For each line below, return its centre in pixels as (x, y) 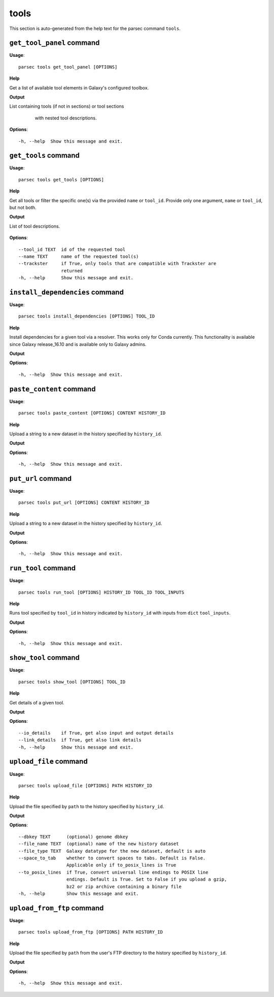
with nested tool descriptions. (66, 118)
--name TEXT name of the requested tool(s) (79, 256)
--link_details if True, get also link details (80, 740)
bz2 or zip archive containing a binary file (124, 887)
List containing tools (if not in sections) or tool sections (67, 106)
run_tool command (43, 568)
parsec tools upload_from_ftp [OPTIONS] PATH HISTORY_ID (91, 932)
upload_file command (49, 762)
